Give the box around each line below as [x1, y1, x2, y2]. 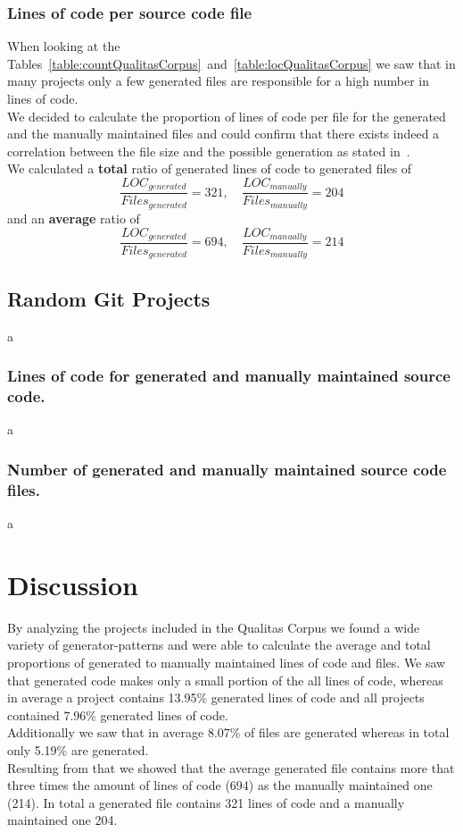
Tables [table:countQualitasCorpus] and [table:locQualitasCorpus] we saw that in [7, 54, 456, 72]
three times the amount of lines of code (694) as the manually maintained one [7, 776, 433, 794]
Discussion [7, 566, 138, 602]
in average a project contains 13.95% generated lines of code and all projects [7, 688, 425, 707]
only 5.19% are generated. [7, 740, 149, 759]
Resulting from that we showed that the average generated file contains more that [7, 758, 455, 777]
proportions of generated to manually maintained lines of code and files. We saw [7, 653, 446, 672]
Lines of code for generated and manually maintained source [7, 365, 451, 387]
